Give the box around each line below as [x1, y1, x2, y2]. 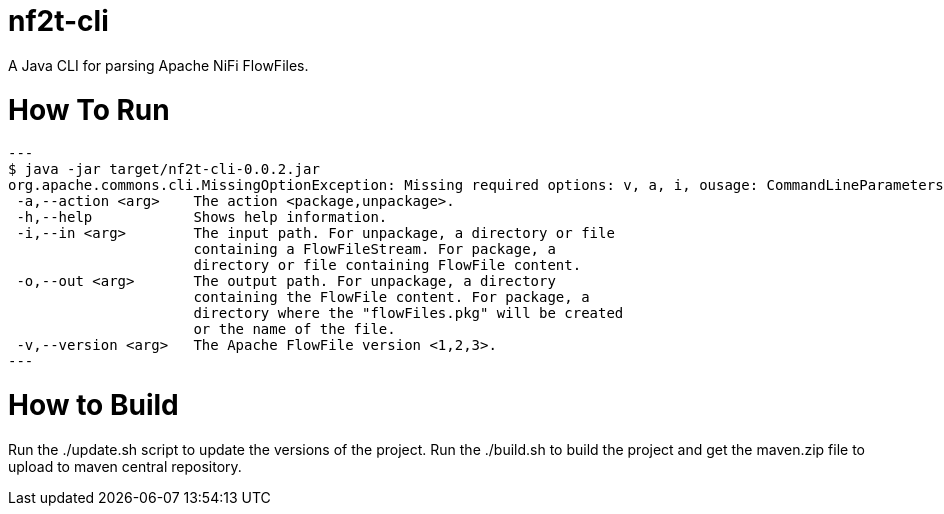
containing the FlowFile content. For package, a [193, 289, 590, 306]
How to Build [8, 388, 179, 422]
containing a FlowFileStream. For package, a [193, 241, 556, 258]
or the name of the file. [193, 321, 396, 338]
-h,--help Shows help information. [16, 209, 388, 226]
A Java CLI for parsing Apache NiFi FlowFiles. [8, 56, 309, 74]
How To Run [8, 92, 170, 127]
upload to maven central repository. [8, 457, 242, 475]
